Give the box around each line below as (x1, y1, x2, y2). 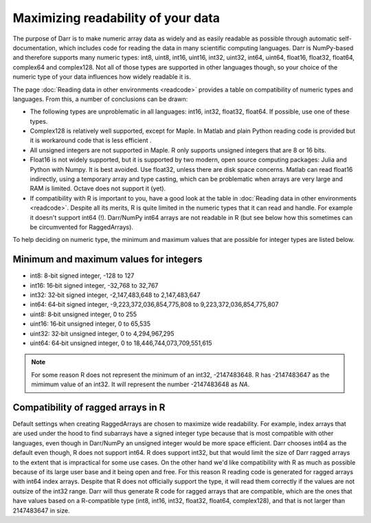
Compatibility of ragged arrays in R (12, 401, 166, 413)
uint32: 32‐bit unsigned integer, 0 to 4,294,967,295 (30, 329, 175, 337)
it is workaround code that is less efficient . (30, 136, 152, 144)
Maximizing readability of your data (12, 10, 220, 25)
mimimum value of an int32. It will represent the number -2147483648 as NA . (31, 380, 250, 388)
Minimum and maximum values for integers (12, 254, 203, 265)
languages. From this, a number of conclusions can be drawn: (12, 95, 188, 103)
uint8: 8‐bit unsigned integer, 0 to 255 (30, 310, 137, 318)
